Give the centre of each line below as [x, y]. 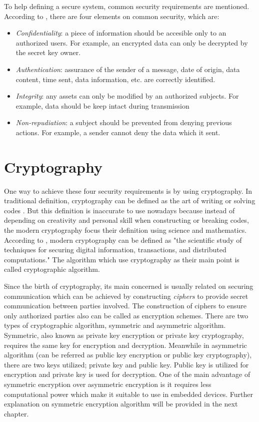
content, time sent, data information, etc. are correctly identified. [115, 79]
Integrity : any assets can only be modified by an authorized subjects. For [127, 96]
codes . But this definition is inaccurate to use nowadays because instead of [119, 210]
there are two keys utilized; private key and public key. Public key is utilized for [126, 364]
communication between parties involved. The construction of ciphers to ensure [125, 306]
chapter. [16, 413]
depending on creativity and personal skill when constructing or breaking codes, [126, 220]
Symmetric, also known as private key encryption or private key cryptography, [124, 335]
